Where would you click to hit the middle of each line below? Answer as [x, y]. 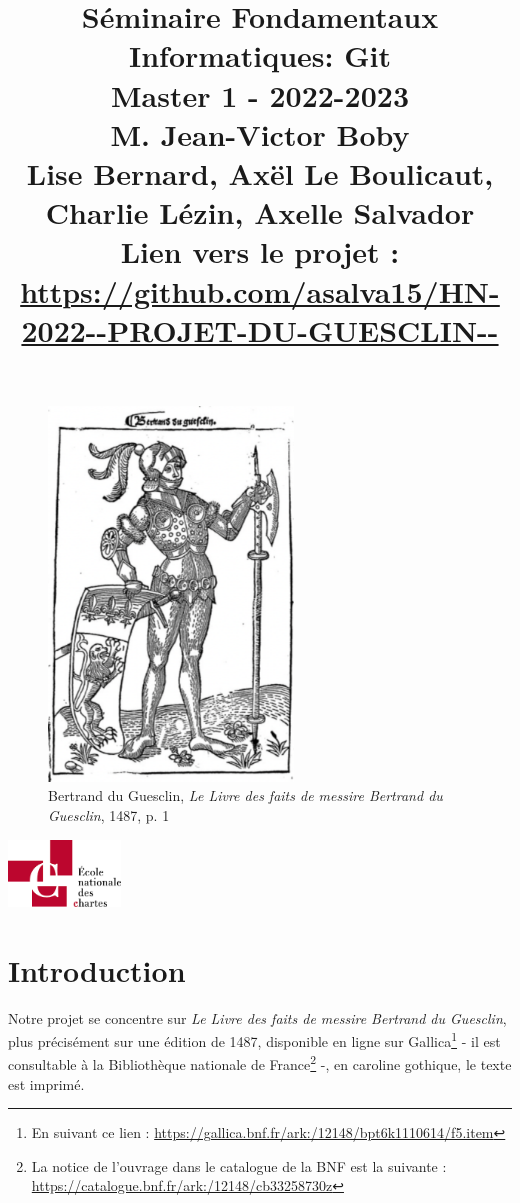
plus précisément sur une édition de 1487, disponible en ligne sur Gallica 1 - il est [254, 1039]
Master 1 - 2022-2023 [259, 94]
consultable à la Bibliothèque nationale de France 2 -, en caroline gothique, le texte [260, 1063]
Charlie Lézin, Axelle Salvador [260, 212]
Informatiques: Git [260, 55]
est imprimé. [46, 1083]
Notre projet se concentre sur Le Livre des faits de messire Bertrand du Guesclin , [257, 1017]
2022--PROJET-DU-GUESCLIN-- [260, 329]
